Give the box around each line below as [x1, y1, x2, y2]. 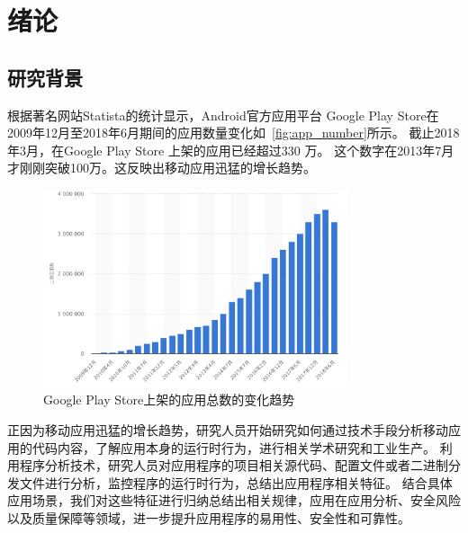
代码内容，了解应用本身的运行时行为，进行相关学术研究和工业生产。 [31, 438, 436, 457]
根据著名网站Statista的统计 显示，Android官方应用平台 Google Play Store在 [7, 105, 439, 124]
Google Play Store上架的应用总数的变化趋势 [43, 390, 295, 409]
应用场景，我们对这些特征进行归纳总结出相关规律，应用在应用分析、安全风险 [7, 491, 461, 510]
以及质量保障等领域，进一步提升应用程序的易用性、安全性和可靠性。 [7, 508, 410, 527]
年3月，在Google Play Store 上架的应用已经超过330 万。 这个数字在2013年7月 [7, 140, 454, 159]
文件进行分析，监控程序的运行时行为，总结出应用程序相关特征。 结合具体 [19, 473, 453, 492]
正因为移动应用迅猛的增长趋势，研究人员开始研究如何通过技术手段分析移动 [7, 420, 448, 439]
